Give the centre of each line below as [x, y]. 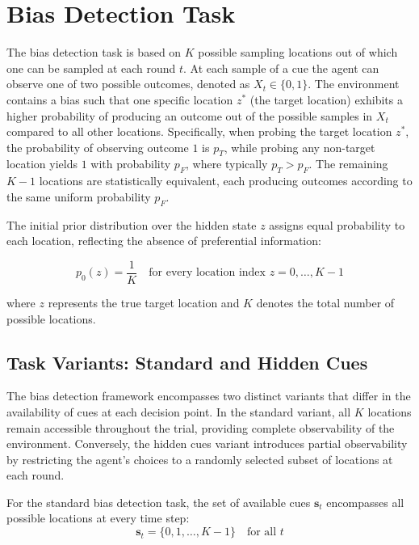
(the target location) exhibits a [326, 99]
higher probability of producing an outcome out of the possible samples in [190, 115]
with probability [131, 164]
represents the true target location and [144, 302]
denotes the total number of [325, 302]
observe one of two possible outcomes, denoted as [128, 84]
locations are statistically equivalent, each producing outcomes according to [226, 181]
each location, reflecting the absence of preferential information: [164, 241]
